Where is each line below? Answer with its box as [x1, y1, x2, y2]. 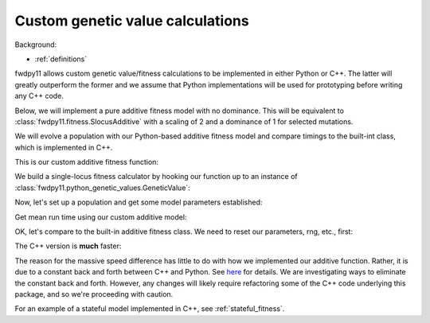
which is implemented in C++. [14, 142, 113, 152]
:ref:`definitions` [34, 54, 88, 64]
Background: [14, 40, 57, 49]
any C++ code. [14, 91, 64, 101]
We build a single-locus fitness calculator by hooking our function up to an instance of [14, 172, 298, 181]
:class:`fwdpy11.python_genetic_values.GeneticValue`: [14, 183, 190, 193]
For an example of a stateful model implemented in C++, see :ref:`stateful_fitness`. [14, 304, 285, 313]
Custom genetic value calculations [14, 12, 250, 29]
